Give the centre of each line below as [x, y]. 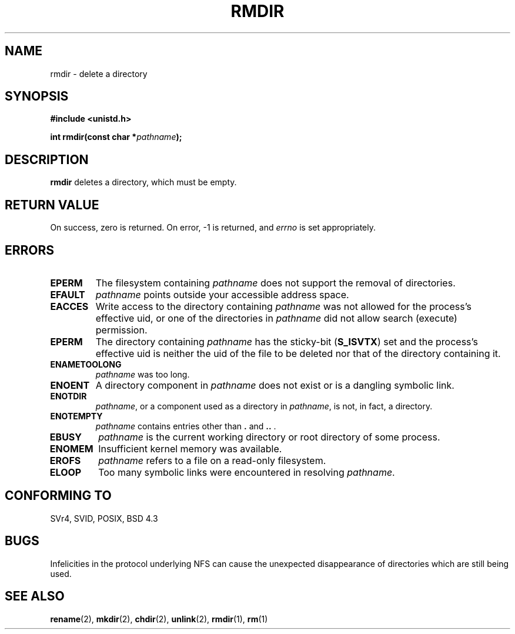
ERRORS [30, 250]
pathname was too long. [143, 374]
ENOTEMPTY [76, 416]
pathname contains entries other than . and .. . [186, 426]
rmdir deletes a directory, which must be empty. [143, 182]
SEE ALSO [35, 596]
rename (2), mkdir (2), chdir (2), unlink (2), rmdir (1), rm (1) [159, 619]
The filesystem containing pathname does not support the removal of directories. [275, 283]
